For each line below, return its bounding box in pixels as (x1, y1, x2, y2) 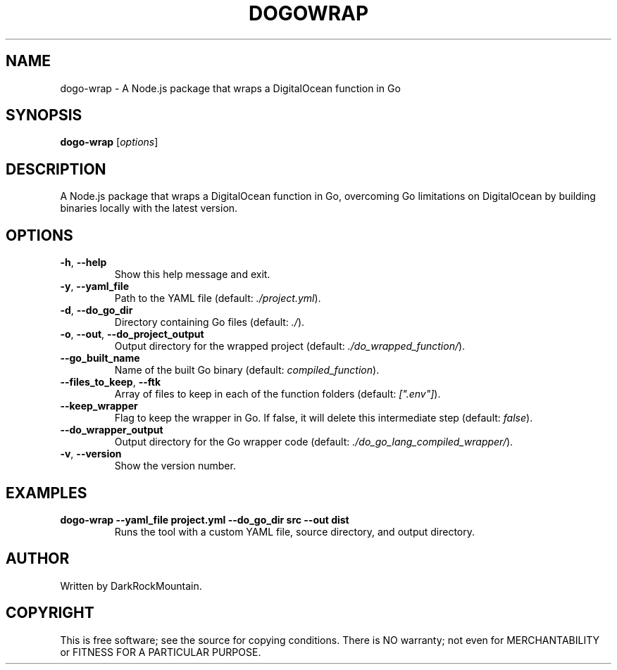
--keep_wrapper (60, 400, 138, 412)
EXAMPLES (6, 483, 87, 502)
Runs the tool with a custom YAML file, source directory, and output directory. (114, 525, 475, 538)
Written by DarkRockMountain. (60, 579, 202, 592)
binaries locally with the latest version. (60, 202, 238, 215)
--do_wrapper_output (60, 424, 163, 436)
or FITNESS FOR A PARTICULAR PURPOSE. (60, 645, 261, 658)
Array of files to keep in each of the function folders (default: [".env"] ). (114, 388, 441, 400)
